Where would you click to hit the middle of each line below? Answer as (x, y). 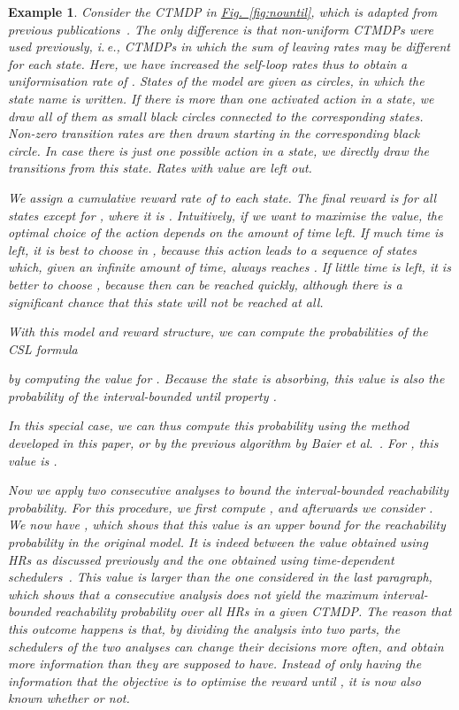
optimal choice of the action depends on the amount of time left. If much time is (226, 232)
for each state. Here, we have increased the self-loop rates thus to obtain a (208, 63)
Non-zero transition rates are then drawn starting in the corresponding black (214, 133)
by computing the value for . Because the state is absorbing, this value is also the (226, 378)
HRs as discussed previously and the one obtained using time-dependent (201, 559)
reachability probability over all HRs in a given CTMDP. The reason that (253, 611)
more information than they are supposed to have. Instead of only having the (215, 664)
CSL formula (43, 348)
